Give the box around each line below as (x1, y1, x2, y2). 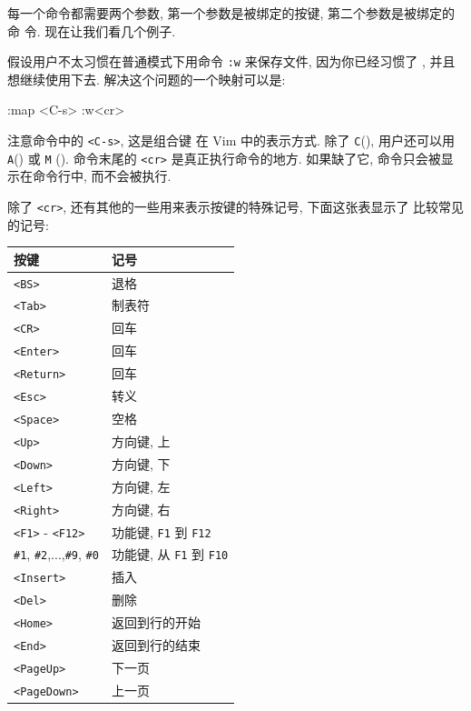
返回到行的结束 (111, 636, 201, 655)
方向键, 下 (111, 454, 171, 473)
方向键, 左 (111, 476, 171, 496)
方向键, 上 (111, 431, 171, 450)
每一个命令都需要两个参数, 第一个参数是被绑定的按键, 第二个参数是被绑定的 (7, 4, 456, 22)
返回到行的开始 (111, 613, 201, 632)
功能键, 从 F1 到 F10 (111, 545, 229, 564)
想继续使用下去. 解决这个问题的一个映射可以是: (7, 69, 286, 88)
